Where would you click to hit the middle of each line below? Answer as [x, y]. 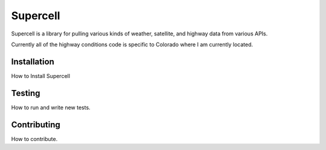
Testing [26, 93]
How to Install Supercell [41, 76]
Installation [33, 61]
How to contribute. [34, 139]
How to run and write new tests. [51, 107]
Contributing [36, 124]
